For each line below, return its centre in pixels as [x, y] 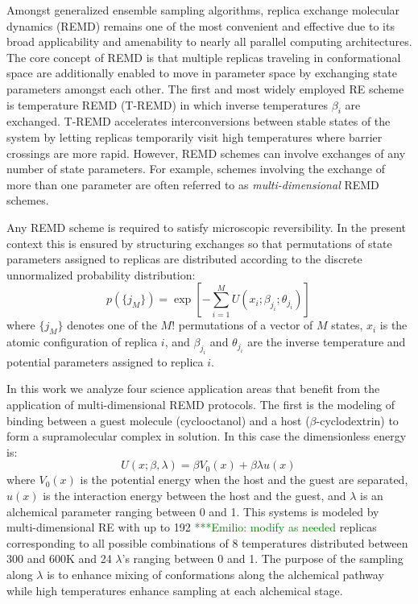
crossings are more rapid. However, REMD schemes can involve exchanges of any [206, 153]
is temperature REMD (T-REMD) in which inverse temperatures [168, 104]
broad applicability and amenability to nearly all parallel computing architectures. [209, 41]
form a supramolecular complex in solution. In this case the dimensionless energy [207, 436]
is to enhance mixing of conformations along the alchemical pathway [215, 574]
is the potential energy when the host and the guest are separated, [244, 480]
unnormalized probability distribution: [101, 274]
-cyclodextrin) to [357, 420]
